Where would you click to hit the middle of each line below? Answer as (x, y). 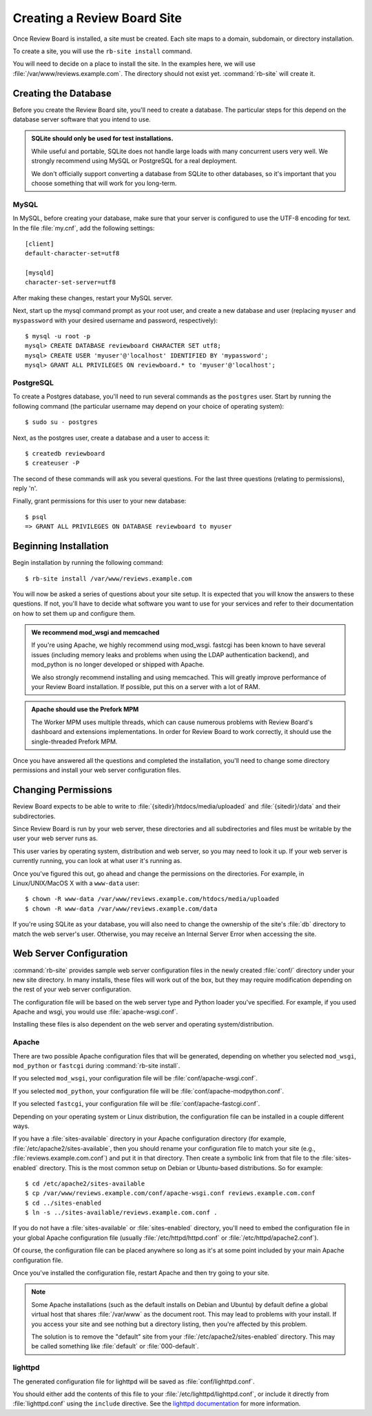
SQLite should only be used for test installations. (102, 139)
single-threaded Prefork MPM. (74, 741)
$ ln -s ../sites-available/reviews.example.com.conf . (121, 1213)
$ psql (36, 517)
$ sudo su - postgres (61, 422)
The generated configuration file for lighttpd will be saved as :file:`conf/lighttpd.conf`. (134, 1381)
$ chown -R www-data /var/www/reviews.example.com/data (121, 909)
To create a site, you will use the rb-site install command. (102, 51)
